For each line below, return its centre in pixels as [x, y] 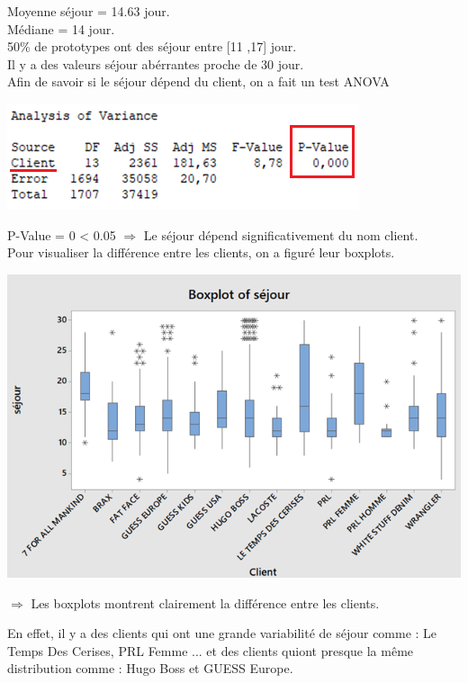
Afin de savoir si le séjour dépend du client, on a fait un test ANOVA [198, 81]
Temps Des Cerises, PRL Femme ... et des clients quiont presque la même [211, 650]
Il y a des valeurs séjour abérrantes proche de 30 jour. [156, 63]
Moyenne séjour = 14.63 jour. [89, 11]
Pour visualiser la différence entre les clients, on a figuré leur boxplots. [201, 252]
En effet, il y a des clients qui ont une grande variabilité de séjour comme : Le [222, 633]
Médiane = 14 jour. [61, 28]
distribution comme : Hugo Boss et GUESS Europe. [150, 668]
